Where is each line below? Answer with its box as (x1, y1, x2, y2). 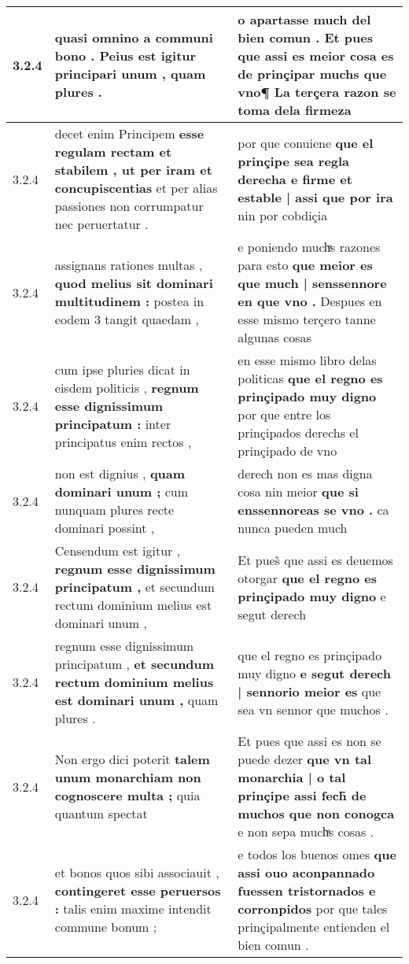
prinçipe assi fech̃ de (238, 786, 367, 804)
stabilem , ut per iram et (54, 161, 212, 179)
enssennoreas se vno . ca (238, 500, 389, 519)
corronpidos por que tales (238, 899, 388, 918)
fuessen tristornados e (238, 881, 376, 899)
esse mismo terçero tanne (238, 310, 376, 328)
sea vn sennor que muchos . (238, 700, 389, 718)
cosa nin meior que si (238, 482, 359, 500)
